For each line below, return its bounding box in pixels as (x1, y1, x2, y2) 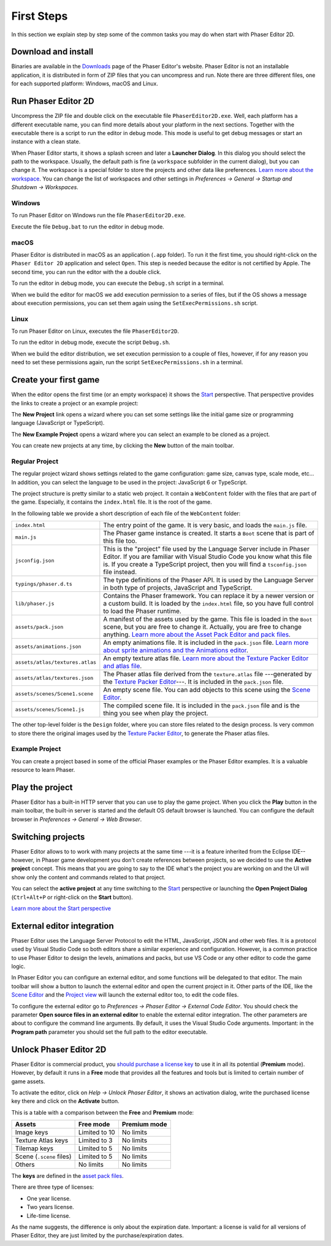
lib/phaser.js (15, 600, 55, 607)
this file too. (103, 537, 137, 545)
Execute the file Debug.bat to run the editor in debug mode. (11, 223, 165, 230)
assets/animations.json (15, 643, 82, 650)
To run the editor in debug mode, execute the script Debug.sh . (11, 338, 171, 346)
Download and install (11, 47, 94, 57)
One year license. (26, 1194, 71, 1202)
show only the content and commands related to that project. (11, 873, 165, 881)
